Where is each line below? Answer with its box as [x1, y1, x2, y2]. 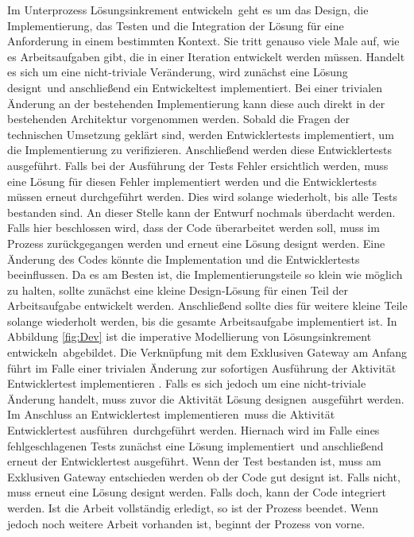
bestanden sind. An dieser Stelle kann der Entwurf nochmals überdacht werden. [7, 203, 396, 220]
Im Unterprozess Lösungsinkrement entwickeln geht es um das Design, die [7, 2, 369, 17]
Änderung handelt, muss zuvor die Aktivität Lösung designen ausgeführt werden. [7, 390, 404, 407]
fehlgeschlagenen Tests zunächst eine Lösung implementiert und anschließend [7, 437, 384, 454]
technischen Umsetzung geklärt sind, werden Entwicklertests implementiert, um [7, 126, 394, 142]
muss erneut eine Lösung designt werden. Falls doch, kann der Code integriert [7, 484, 386, 500]
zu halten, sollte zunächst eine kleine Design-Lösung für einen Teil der [7, 281, 348, 298]
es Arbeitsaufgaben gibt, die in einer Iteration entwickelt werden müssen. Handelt [7, 48, 405, 64]
